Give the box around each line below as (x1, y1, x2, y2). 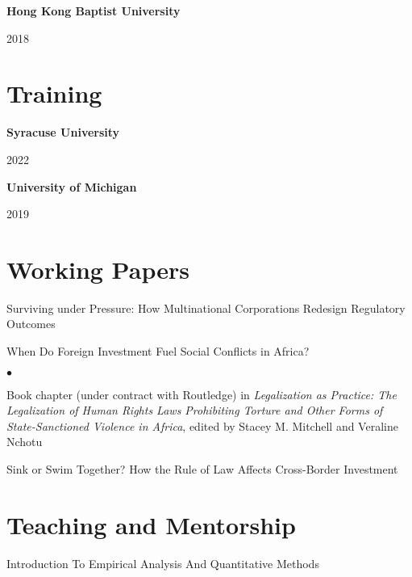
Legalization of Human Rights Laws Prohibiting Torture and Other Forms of (6, 402, 383, 419)
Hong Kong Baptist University (6, 2, 181, 19)
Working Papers (6, 252, 189, 285)
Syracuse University (6, 124, 120, 141)
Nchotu (6, 433, 43, 450)
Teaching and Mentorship (6, 508, 296, 541)
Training (6, 77, 102, 110)
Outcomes (6, 315, 56, 332)
